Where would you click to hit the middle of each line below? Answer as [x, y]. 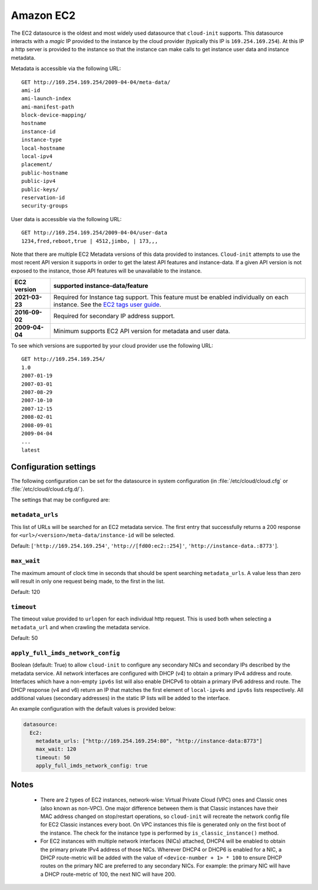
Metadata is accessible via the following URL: [66, 68]
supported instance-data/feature [101, 286]
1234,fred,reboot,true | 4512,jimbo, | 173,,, [90, 241]
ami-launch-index [46, 98]
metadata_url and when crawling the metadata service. [80, 627]
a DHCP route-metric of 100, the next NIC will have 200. [108, 874]
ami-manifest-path [48, 107]
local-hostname [43, 148]
